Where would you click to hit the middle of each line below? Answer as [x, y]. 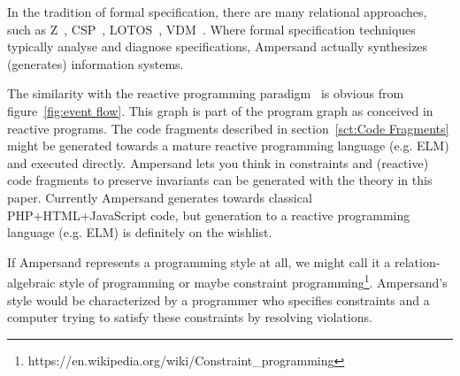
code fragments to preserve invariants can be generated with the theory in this [220, 180]
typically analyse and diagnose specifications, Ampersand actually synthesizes [218, 46]
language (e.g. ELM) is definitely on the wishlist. [140, 232]
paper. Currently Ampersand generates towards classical [160, 197]
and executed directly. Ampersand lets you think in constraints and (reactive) [218, 162]
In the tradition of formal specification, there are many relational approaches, [217, 12]
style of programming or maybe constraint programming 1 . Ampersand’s [253, 281]
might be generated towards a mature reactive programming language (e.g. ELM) [228, 146]
